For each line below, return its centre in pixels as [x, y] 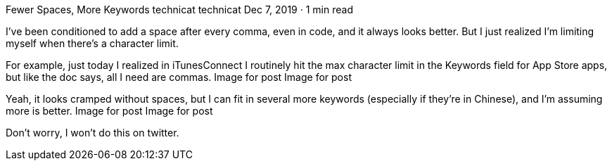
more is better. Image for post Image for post [109, 111]
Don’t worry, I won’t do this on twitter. [93, 133]
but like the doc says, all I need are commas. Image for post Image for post [179, 77]
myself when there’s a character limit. [92, 43]
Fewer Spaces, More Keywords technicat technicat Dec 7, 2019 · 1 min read [179, 9]
